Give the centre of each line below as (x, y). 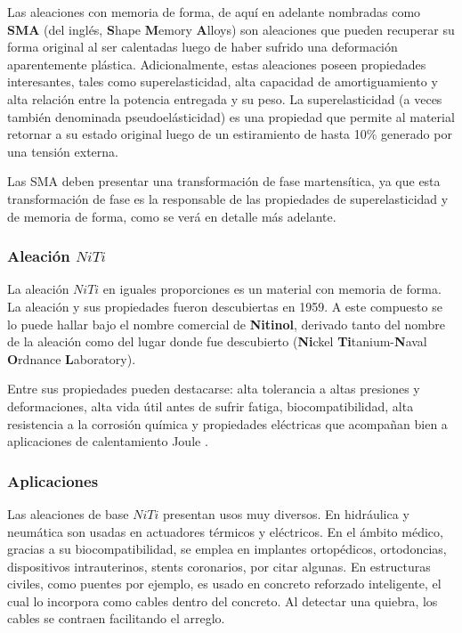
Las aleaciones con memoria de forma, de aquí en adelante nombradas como (214, 12)
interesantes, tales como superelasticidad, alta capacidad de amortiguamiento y (223, 81)
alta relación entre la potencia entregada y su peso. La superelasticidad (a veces (225, 98)
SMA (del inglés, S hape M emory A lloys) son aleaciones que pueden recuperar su (231, 29)
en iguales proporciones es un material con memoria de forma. (272, 289)
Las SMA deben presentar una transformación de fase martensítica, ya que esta (224, 181)
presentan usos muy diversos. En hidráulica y (286, 513)
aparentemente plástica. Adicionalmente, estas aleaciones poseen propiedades (217, 64)
